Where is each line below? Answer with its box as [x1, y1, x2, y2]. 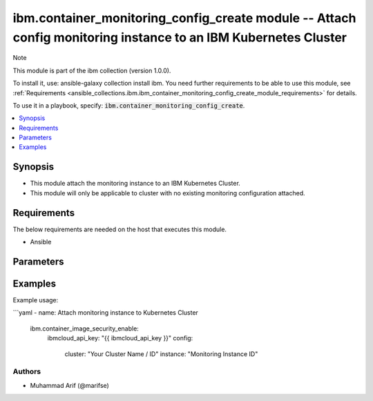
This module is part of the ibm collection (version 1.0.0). [12, 66, 171, 75]
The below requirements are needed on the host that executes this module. [12, 225, 227, 233]
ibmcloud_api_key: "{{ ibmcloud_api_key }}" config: [47, 334, 193, 342]
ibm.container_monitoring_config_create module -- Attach [12, 10, 356, 26]
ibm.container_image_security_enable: [30, 324, 140, 333]
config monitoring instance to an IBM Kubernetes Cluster [12, 30, 347, 45]
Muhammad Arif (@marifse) [30, 381, 110, 389]
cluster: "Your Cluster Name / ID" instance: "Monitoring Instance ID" [64, 349, 258, 358]
